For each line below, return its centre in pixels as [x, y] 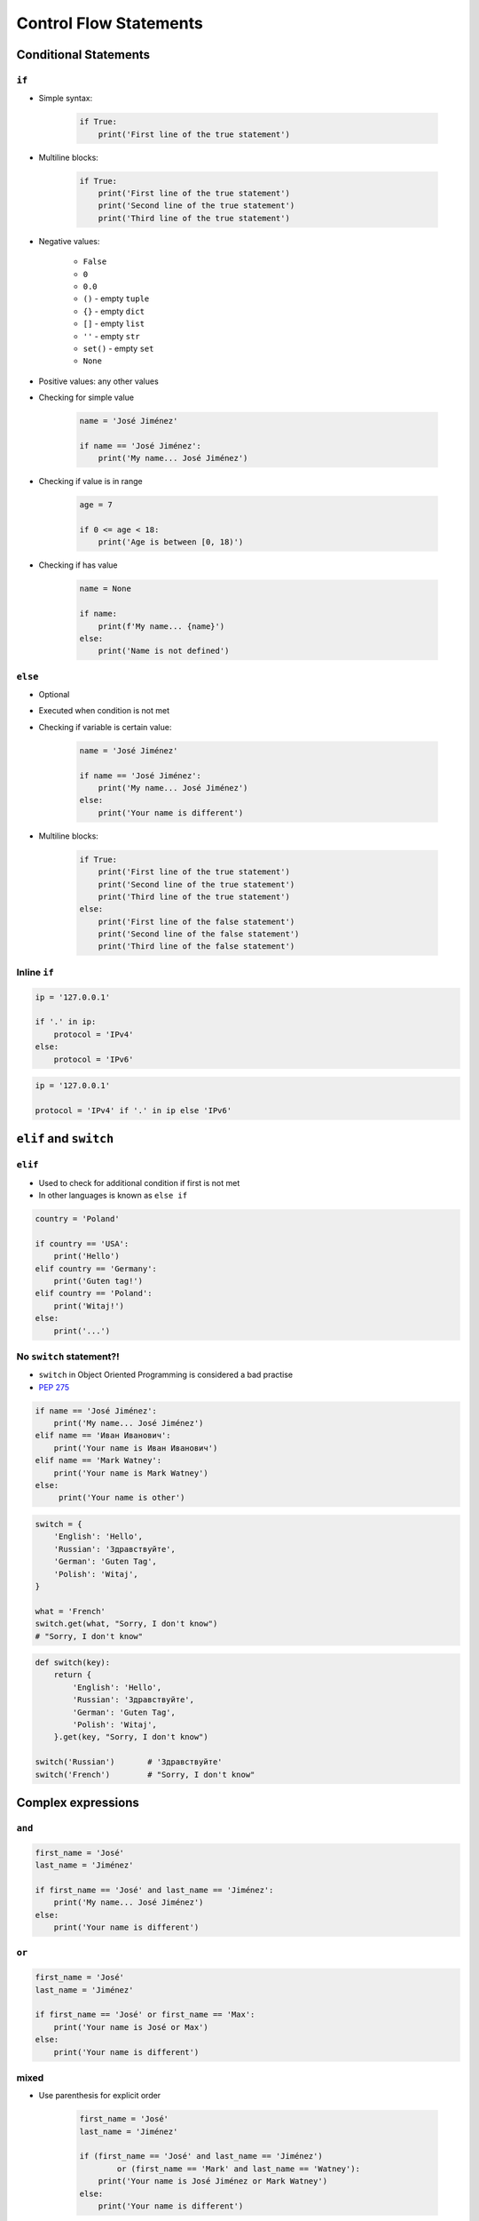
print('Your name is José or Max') [131, 2027]
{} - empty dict [114, 311]
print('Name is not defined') [164, 651]
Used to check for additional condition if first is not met [139, 1182]
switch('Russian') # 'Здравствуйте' [129, 1762]
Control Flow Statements [110, 23]
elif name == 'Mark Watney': [98, 1461]
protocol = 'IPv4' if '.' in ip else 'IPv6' [133, 1110]
